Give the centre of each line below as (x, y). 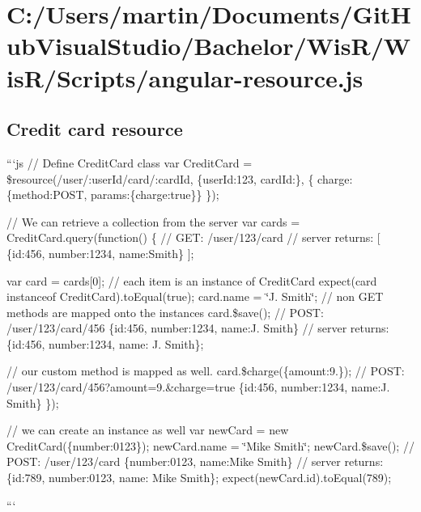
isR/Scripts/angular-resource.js (185, 77)
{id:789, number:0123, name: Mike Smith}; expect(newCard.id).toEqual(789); (199, 478)
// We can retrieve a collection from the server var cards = (153, 221)
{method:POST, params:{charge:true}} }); (113, 195)
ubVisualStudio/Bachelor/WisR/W (209, 46)
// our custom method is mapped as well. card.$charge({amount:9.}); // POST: (206, 371)
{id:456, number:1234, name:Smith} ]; (100, 253)
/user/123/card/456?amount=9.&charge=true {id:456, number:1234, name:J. (198, 387)
